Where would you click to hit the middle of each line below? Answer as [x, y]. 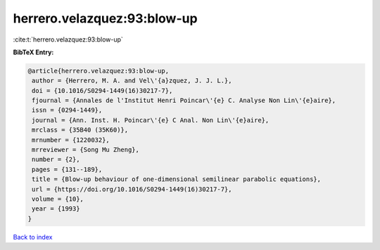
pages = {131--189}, [67, 169]
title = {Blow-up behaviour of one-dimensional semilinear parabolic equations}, [177, 179]
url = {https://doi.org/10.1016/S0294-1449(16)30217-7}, [132, 189]
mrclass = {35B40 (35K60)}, [80, 130]
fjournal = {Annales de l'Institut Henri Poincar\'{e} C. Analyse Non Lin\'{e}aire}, [184, 101]
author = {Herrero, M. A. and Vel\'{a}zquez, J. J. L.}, [132, 81]
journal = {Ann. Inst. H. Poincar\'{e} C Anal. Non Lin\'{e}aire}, [151, 120]
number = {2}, [56, 160]
